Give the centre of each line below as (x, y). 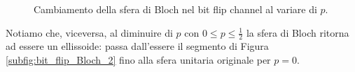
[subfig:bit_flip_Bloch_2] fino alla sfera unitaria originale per (138, 60)
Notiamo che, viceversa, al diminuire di (89, 32)
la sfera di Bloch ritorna (298, 32)
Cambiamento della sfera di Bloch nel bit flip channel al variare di (175, 9)
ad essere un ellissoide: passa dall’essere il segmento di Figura (137, 46)
